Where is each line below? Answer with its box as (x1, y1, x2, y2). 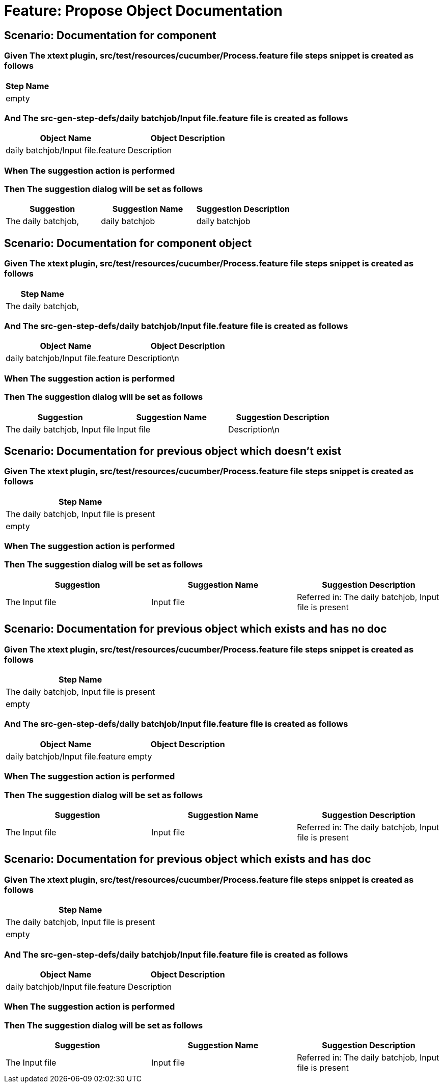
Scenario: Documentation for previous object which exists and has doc (4, 853, 371, 866)
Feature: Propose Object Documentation (4, 2, 283, 19)
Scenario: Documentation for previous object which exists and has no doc (4, 622, 387, 636)
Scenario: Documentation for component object (4, 236, 252, 250)
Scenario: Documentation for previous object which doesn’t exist (4, 444, 342, 457)
